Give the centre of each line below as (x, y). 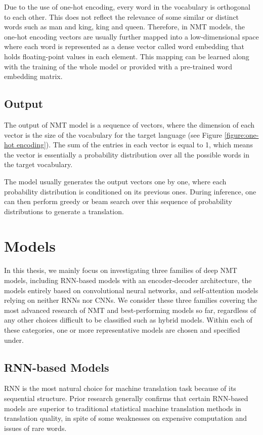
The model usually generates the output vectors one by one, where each (115, 181)
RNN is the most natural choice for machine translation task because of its (120, 388)
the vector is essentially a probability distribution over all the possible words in (127, 154)
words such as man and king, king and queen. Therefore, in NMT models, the (125, 27)
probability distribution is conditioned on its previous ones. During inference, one (130, 191)
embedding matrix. (33, 76)
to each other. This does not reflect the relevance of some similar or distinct (122, 16)
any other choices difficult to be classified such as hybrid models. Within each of (128, 320)
